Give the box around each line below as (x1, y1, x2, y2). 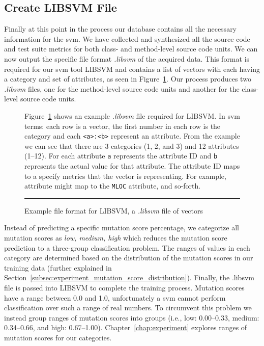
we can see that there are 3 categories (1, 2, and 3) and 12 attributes (24, 140, 239, 151)
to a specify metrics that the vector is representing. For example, (24, 170, 226, 181)
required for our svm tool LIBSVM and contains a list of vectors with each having (4, 63, 260, 74)
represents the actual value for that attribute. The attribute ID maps (24, 161, 240, 171)
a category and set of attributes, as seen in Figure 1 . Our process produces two (4, 73, 251, 84)
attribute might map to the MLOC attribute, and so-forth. (24, 180, 201, 191)
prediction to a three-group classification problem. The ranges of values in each (4, 242, 250, 253)
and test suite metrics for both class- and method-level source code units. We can (4, 43, 258, 54)
